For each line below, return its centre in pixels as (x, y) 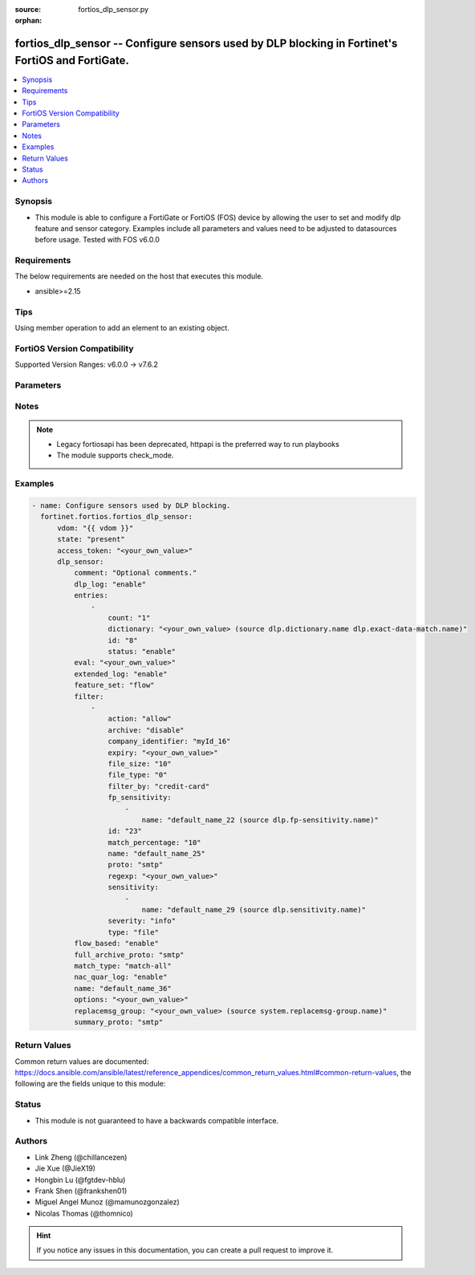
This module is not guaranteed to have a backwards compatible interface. (157, 1120)
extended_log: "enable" (120, 674)
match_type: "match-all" (122, 966)
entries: (91, 595)
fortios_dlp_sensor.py (113, 9)
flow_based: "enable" (116, 944)
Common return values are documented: (82, 1061)
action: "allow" (140, 719)
